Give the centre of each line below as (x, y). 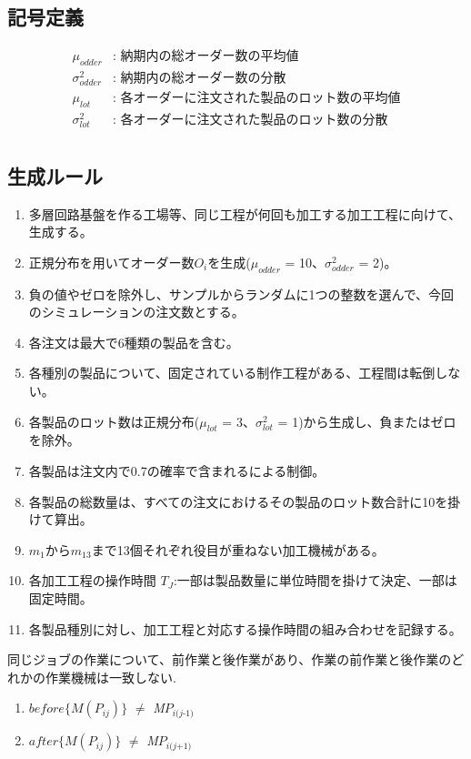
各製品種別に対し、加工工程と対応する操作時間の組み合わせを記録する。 (245, 628)
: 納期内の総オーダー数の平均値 (205, 57)
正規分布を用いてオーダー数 (111, 262)
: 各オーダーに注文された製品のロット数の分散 (250, 121)
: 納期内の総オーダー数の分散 (199, 79)
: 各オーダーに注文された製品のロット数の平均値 (256, 99)
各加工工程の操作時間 (92, 580)
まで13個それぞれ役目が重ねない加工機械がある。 (238, 549)
